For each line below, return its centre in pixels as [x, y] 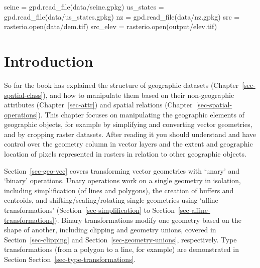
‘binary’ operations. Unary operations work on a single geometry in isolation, [122, 180]
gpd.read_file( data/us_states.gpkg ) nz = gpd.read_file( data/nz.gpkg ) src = [122, 16]
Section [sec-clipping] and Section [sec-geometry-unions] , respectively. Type [120, 239]
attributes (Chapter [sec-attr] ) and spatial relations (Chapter [98, 105]
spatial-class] [24, 95]
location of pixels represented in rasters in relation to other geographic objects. [125, 154]
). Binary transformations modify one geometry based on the [148, 220]
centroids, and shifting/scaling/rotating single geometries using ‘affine [111, 200]
